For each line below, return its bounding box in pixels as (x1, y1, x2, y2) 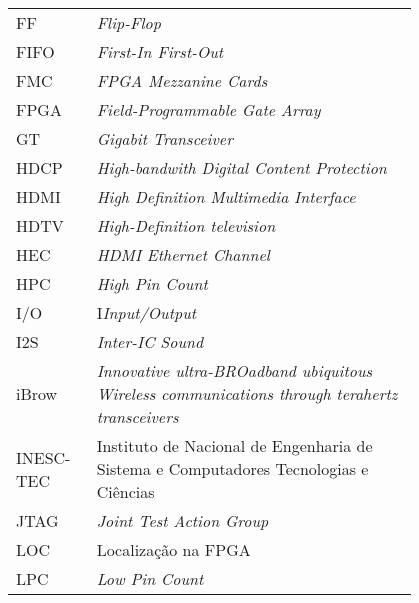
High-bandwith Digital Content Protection (96, 156, 387, 179)
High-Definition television (96, 214, 276, 237)
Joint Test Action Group (96, 509, 269, 532)
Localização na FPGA (96, 538, 251, 561)
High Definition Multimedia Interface (96, 185, 356, 208)
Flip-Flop (96, 11, 161, 34)
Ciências (96, 480, 155, 503)
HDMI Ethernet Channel (96, 243, 270, 266)
